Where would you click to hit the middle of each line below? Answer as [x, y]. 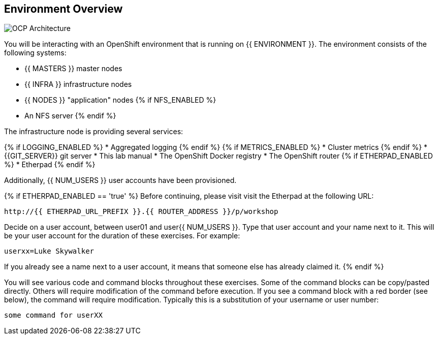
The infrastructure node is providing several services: [94, 132]
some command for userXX [53, 315]
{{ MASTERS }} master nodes [73, 69]
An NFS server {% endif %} [70, 116]
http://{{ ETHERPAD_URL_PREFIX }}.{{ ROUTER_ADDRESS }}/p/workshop [141, 212]
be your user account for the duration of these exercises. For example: [122, 236]
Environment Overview [64, 9]
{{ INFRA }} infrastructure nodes [78, 84]
